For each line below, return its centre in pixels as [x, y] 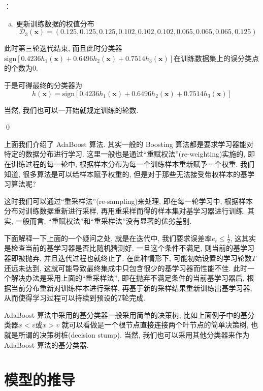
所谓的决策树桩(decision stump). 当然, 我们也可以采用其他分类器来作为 [134, 335]
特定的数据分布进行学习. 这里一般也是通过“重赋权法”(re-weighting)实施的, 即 [129, 154]
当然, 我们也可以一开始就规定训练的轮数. [71, 110]
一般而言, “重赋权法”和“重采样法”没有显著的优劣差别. [104, 220]
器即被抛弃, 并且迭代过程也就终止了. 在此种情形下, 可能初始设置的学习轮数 [128, 258]
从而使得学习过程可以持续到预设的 [61, 298]
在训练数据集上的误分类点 [217, 58]
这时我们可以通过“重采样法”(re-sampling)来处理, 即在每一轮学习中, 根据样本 [129, 201]
